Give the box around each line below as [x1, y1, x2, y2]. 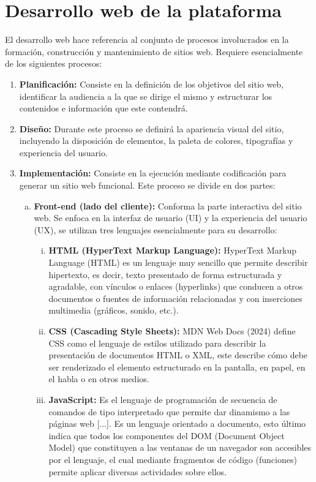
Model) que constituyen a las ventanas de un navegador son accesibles [48, 441, 312, 454]
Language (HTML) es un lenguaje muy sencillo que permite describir [48, 256, 308, 269]
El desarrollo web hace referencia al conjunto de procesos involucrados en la [5, 33, 289, 46]
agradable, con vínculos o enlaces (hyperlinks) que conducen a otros [48, 280, 303, 293]
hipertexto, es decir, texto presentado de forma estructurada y [48, 268, 282, 281]
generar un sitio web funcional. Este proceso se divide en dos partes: [19, 179, 276, 192]
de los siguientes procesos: [5, 57, 102, 70]
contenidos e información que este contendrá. [19, 102, 188, 115]
